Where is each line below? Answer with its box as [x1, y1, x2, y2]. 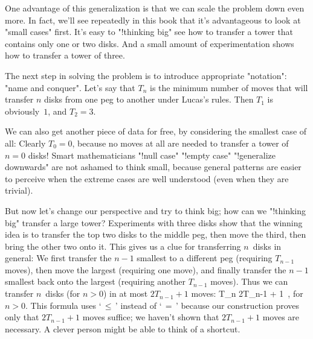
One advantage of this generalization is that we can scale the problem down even [5, 2, 305, 14]
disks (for [45, 287, 80, 300]
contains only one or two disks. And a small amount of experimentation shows [5, 37, 294, 49]
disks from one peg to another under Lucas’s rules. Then [44, 93, 254, 106]
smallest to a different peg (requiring [137, 252, 273, 264]
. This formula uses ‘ [25, 299, 102, 311]
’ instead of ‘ [115, 299, 162, 311]
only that [5, 311, 39, 323]
